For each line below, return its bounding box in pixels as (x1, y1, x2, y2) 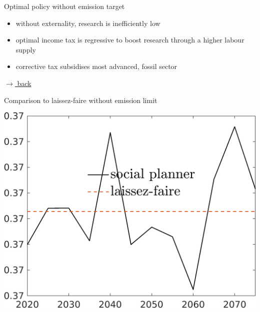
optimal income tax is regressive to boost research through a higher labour (15, 34, 244, 45)
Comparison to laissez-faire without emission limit (4, 94, 157, 105)
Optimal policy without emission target (4, 1, 125, 11)
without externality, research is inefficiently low (15, 17, 160, 28)
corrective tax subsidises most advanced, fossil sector (15, 61, 177, 71)
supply (15, 44, 36, 54)
